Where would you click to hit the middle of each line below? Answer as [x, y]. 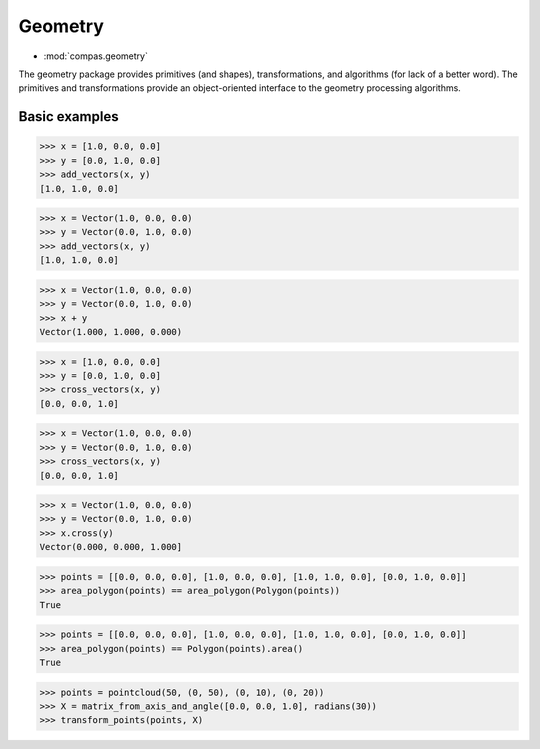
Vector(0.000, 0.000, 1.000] [111, 547]
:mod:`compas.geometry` [96, 56]
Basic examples [68, 116]
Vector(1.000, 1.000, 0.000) [111, 331]
